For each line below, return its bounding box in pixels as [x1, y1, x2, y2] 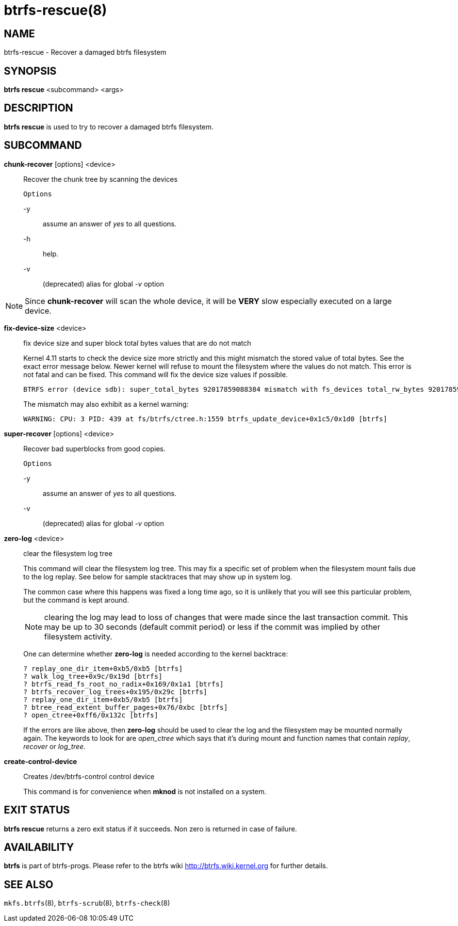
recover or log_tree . [23, 742, 86, 750]
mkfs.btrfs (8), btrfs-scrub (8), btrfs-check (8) [4, 899, 170, 908]
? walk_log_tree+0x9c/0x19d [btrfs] [23, 672, 163, 680]
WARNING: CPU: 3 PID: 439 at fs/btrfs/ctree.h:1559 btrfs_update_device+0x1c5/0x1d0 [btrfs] [23, 415, 388, 423]
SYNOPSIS [4, 64, 57, 77]
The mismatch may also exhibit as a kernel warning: [23, 399, 189, 408]
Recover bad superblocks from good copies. [23, 444, 166, 453]
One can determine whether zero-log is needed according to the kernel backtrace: [23, 649, 288, 658]
